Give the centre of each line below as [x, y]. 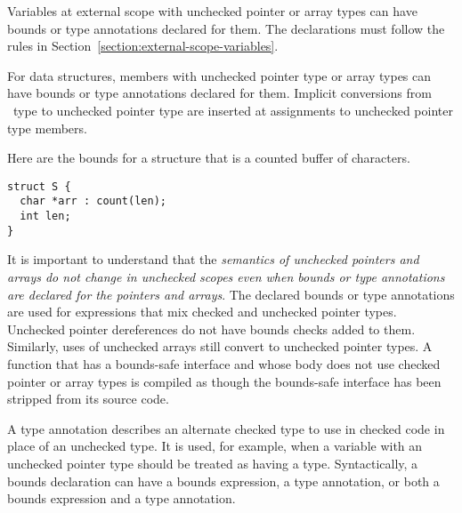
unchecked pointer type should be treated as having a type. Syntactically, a [213, 463]
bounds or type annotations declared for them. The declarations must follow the [226, 28]
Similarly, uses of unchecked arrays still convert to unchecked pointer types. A [220, 346]
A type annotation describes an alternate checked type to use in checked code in [226, 428]
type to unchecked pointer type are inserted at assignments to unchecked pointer [233, 110]
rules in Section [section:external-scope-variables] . [143, 46]
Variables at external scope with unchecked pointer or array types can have [212, 11]
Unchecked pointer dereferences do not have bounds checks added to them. [211, 329]
